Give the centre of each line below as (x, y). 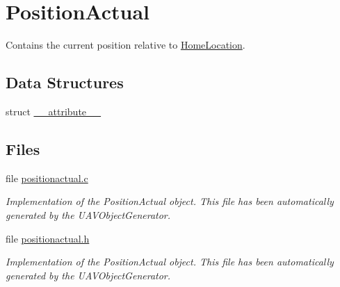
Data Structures (65, 82)
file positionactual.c (47, 178)
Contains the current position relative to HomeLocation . (126, 45)
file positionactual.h (48, 238)
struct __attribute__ (54, 111)
